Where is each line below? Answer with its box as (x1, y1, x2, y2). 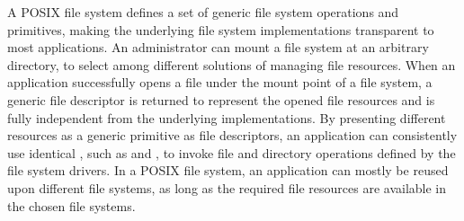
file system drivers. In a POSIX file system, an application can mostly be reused (7, 161, 449, 180)
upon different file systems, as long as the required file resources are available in (7, 178, 447, 197)
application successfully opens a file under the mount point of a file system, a (7, 73, 433, 92)
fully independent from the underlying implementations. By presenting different (7, 108, 446, 127)
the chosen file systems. (7, 196, 136, 215)
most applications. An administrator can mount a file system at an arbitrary (7, 38, 429, 57)
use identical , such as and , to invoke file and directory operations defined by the (7, 143, 456, 162)
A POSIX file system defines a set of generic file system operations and (7, 3, 399, 21)
